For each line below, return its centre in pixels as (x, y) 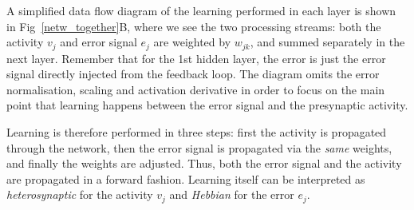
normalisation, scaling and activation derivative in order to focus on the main (196, 89)
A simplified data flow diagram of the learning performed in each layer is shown (201, 10)
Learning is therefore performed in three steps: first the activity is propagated (197, 132)
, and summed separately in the (327, 42)
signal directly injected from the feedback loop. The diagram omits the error (193, 74)
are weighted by (192, 42)
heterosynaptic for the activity (80, 194)
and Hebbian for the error (232, 194)
